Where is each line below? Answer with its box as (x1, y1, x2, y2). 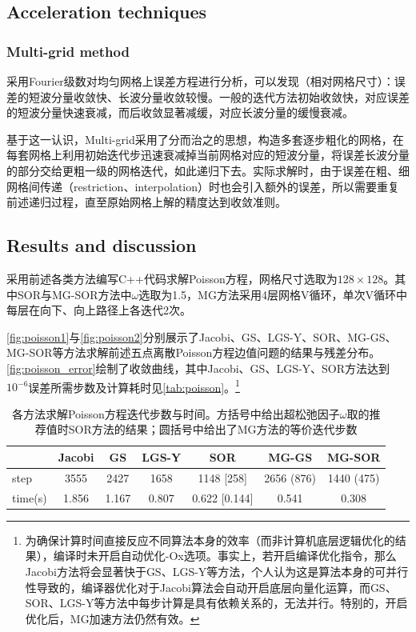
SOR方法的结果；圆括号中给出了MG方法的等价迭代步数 (68, 421, 358, 438)
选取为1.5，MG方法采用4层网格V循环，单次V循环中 (138, 286, 407, 302)
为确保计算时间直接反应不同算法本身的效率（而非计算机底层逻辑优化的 (25, 531, 395, 548)
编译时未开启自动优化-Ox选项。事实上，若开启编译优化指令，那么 (53, 547, 397, 564)
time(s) (12, 489, 47, 506)
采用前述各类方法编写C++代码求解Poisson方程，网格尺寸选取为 (6, 270, 338, 286)
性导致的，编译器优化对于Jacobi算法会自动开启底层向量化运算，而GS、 (25, 578, 397, 595)
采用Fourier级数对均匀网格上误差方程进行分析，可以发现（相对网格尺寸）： (6, 73, 394, 89)
